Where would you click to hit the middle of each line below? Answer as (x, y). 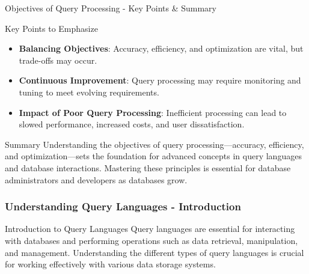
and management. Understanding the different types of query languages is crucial (154, 252)
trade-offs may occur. (58, 60)
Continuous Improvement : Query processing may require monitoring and (160, 80)
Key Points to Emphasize (51, 28)
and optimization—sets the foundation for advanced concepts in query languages (153, 156)
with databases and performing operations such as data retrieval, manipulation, (151, 240)
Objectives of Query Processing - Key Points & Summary (111, 8)
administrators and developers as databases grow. (96, 179)
